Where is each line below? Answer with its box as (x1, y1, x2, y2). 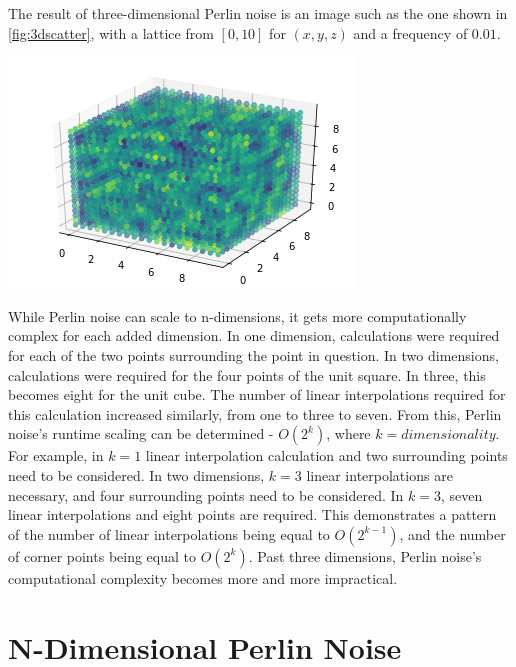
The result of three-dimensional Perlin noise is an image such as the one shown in (8, 3, 508, 23)
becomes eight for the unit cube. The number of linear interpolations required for (8, 384, 506, 405)
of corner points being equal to (8, 545, 197, 566)
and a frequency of (353, 22, 468, 43)
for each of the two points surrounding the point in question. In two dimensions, (8, 344, 499, 365)
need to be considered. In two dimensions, (8, 464, 265, 485)
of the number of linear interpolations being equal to (8, 523, 330, 544)
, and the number (399, 523, 506, 544)
